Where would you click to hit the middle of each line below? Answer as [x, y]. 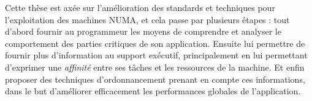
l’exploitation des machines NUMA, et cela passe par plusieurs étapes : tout [147, 19]
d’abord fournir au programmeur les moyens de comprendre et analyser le [143, 31]
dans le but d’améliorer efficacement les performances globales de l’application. [153, 91]
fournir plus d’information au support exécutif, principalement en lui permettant [156, 55]
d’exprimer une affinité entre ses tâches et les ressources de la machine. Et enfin [155, 67]
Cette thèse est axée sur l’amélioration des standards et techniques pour [140, 7]
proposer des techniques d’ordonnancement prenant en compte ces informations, [155, 79]
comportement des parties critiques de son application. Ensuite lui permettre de [155, 43]
